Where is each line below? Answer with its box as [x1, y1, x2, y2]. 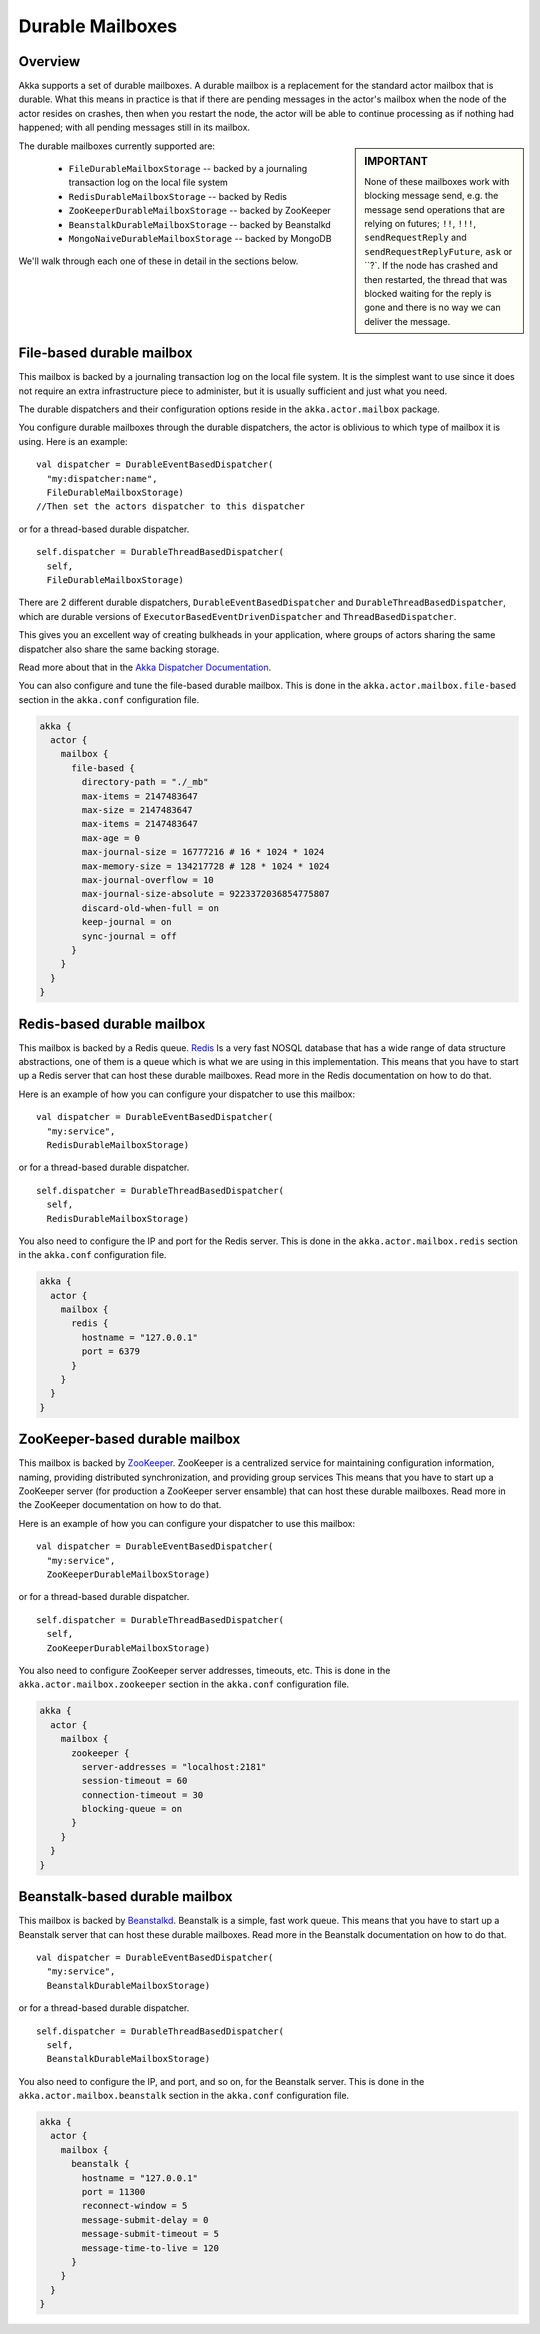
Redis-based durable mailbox [18, 1015, 206, 1032]
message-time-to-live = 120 [81, 2242, 220, 2254]
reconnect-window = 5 [81, 2200, 188, 2212]
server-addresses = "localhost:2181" [81, 1761, 267, 1772]
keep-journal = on [81, 916, 172, 928]
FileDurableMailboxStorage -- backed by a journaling [68, 163, 308, 175]
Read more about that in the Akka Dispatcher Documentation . [18, 661, 272, 673]
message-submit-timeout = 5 [81, 2228, 220, 2240]
